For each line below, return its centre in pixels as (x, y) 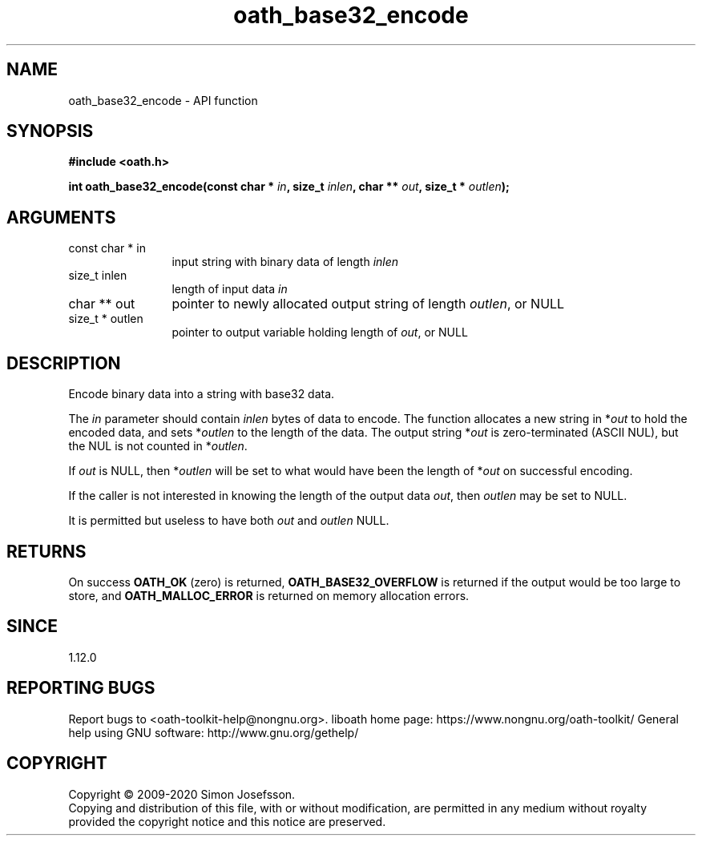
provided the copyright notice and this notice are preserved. (227, 821)
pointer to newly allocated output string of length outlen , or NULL (368, 304)
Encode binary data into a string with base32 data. (202, 394)
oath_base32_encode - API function (163, 100)
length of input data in (230, 289)
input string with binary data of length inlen (285, 262)
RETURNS (46, 551)
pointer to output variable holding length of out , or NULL (320, 332)
